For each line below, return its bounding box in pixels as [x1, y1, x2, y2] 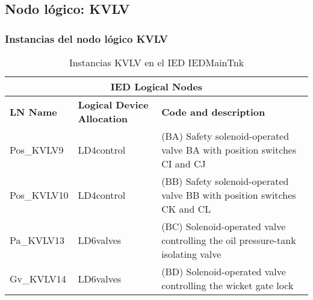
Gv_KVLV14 [10, 271, 66, 286]
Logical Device [78, 98, 149, 111]
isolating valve [161, 247, 222, 261]
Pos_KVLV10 [10, 188, 69, 202]
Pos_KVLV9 [10, 143, 64, 157]
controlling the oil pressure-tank [161, 233, 296, 247]
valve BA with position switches [161, 143, 297, 157]
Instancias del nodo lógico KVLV [5, 31, 169, 46]
